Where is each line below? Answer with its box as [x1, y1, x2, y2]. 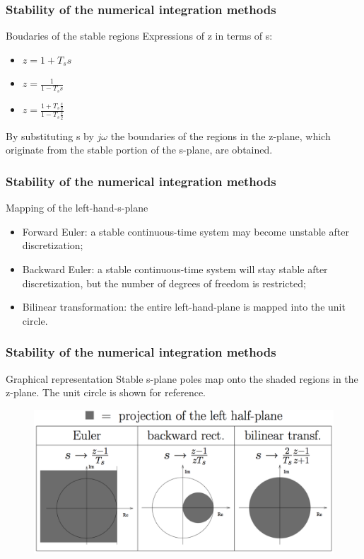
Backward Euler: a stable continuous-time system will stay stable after [22, 261, 328, 276]
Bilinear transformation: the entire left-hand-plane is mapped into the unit [22, 299, 346, 314]
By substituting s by [6, 128, 94, 143]
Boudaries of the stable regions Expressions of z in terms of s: [6, 28, 273, 43]
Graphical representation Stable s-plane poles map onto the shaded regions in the [6, 371, 358, 386]
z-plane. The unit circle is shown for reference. [6, 385, 206, 400]
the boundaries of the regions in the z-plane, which [110, 128, 331, 143]
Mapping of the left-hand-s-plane [6, 200, 148, 215]
